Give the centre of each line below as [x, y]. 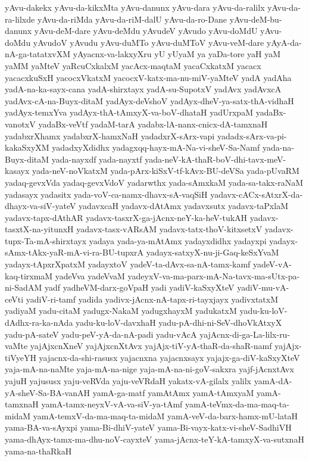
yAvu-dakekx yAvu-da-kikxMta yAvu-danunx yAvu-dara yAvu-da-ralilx [135, 7]
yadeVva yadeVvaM [90, 275]
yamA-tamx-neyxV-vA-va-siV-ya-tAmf [112, 404]
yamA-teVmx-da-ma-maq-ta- [237, 404]
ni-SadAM [24, 287]
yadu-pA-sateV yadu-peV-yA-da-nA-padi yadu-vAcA [101, 334]
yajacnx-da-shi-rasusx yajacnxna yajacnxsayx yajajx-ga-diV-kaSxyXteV [169, 357]
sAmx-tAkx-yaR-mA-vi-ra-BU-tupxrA [74, 252]
